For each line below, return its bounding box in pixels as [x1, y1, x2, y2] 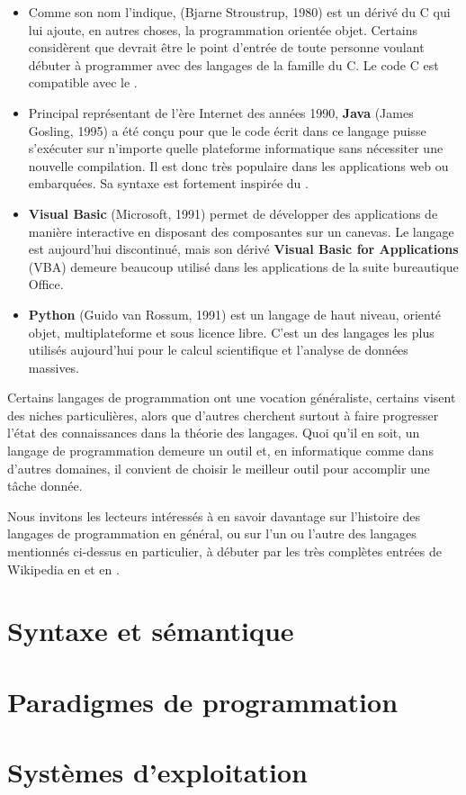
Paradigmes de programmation [7, 682, 399, 719]
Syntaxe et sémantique [7, 612, 294, 649]
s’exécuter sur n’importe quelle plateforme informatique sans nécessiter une [28, 139, 444, 158]
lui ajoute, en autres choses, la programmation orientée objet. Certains [28, 20, 417, 39]
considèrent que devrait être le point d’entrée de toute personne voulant [28, 38, 425, 57]
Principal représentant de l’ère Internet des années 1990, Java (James [28, 103, 414, 122]
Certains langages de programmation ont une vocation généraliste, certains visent [7, 388, 456, 407]
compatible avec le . [28, 73, 138, 92]
